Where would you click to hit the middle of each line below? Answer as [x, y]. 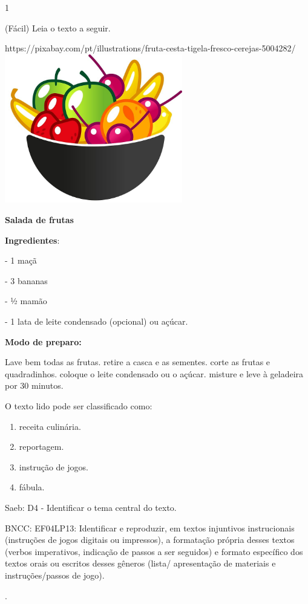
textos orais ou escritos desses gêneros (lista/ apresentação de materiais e [140, 563]
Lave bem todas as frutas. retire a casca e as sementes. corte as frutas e [138, 362]
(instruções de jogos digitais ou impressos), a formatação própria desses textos [150, 540]
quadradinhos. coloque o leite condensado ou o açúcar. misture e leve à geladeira [154, 373]
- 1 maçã [21, 260]
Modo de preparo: [43, 341]
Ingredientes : [32, 240]
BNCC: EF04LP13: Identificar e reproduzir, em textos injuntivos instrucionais [150, 528]
